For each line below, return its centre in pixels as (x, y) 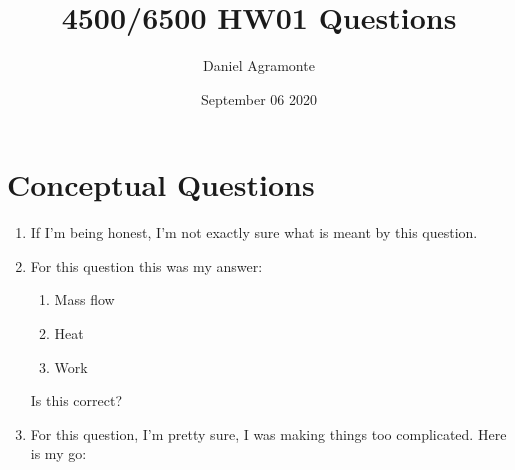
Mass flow (84, 299)
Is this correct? (76, 400)
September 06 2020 (259, 98)
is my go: (58, 453)
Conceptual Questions (161, 184)
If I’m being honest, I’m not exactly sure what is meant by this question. (254, 232)
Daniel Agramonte (259, 65)
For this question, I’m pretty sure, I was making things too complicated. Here (268, 433)
